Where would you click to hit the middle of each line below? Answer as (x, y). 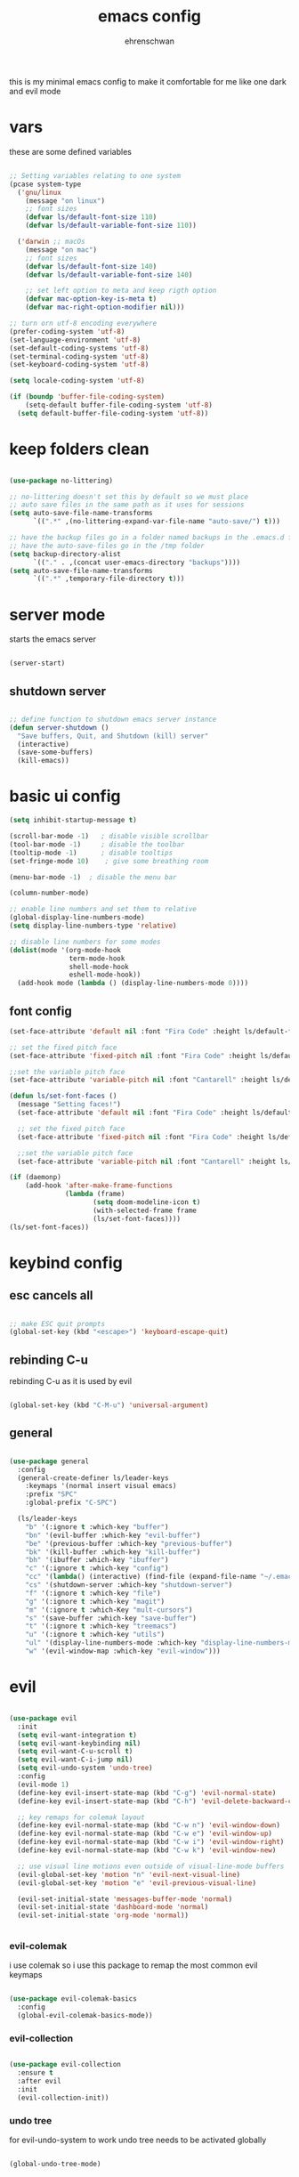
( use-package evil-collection (65, 2065)
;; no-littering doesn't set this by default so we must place (129, 497)
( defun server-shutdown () (59, 727)
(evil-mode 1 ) (43, 1784)
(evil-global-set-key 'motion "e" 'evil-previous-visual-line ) (137, 1883)
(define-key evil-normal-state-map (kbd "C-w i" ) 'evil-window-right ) (151, 1842)
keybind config (66, 1262)
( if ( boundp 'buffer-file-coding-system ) (87, 397)
